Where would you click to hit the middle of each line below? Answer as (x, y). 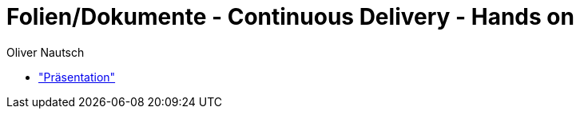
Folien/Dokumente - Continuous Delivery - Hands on (290, 17)
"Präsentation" (77, 77)
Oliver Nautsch (46, 52)
